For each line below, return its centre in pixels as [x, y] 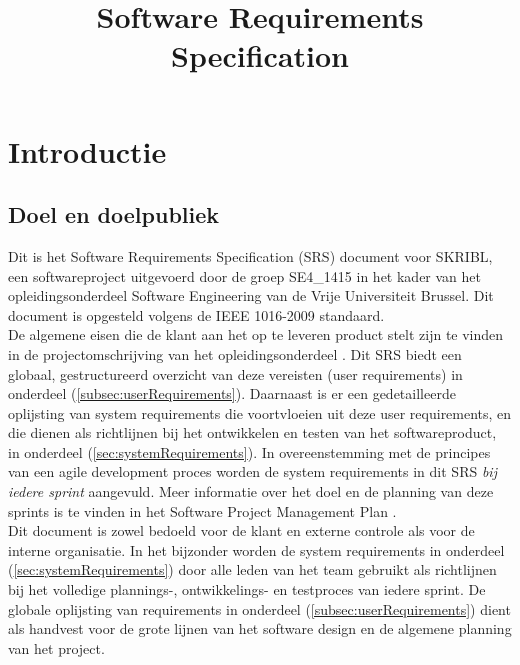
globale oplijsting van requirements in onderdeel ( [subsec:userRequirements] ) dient [259, 608]
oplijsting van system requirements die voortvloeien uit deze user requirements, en [260, 412]
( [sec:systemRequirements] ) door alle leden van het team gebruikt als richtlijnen [252, 569]
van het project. [56, 647]
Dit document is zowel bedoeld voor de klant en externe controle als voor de [241, 530]
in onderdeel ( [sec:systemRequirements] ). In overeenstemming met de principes [249, 451]
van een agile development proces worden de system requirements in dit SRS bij [252, 471]
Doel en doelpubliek [114, 214]
